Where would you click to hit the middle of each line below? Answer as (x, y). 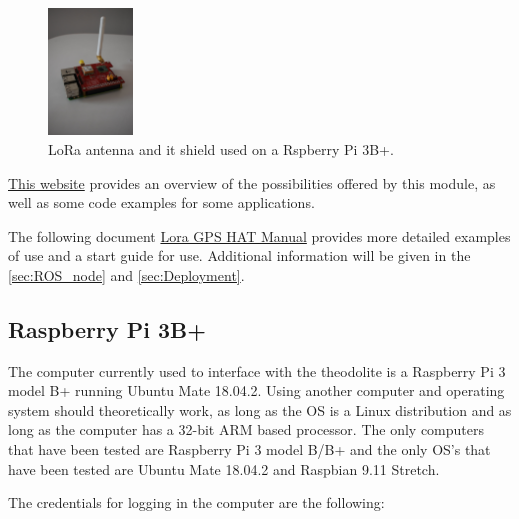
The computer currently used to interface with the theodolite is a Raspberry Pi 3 (257, 370)
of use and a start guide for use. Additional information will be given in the (239, 255)
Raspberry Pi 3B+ (107, 328)
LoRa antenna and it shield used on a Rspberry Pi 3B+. (221, 148)
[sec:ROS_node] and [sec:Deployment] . (126, 274)
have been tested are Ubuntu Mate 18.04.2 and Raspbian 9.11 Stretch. (224, 468)
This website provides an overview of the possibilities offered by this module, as (252, 182)
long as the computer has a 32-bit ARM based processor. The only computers (246, 429)
